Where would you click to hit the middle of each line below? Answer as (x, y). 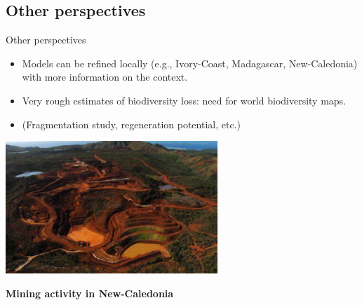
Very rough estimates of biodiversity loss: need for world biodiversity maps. (184, 100)
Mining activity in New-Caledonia (90, 293)
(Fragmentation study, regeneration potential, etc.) (131, 124)
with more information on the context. (105, 77)
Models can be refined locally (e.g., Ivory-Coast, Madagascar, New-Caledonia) (190, 63)
